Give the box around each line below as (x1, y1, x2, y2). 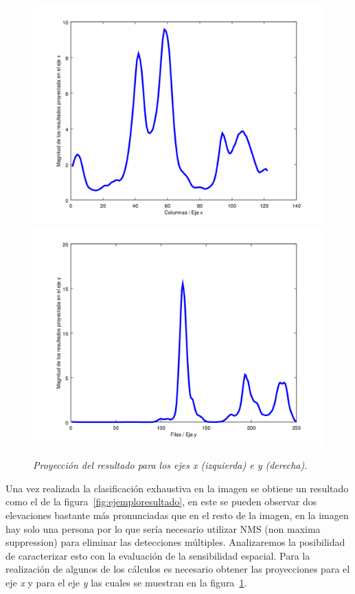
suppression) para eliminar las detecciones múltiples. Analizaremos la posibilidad (5, 535, 345, 549)
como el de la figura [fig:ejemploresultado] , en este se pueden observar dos (5, 494, 317, 509)
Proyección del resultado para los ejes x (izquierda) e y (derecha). (33, 458, 308, 472)
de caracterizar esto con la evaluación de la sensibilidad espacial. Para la (5, 548, 310, 562)
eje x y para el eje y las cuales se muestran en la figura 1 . (5, 575, 247, 589)
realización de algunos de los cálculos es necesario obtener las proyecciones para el (5, 562, 350, 576)
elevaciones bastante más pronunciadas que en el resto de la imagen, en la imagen (5, 507, 349, 522)
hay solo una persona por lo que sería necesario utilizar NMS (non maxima (5, 521, 321, 536)
